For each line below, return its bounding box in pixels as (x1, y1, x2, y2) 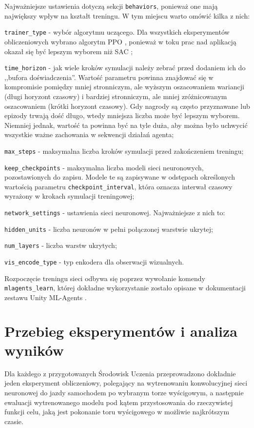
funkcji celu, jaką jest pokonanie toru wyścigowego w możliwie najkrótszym (4, 407, 230, 417)
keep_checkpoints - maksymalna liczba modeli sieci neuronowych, (4, 162, 204, 172)
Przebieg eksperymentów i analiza (4, 321, 237, 341)
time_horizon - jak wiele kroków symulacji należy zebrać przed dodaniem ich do (4, 62, 246, 73)
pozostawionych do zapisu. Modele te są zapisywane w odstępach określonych (4, 172, 235, 182)
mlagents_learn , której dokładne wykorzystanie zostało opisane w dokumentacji (4, 283, 246, 293)
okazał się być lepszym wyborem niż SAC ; (4, 46, 133, 56)
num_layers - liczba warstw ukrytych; (4, 240, 117, 250)
